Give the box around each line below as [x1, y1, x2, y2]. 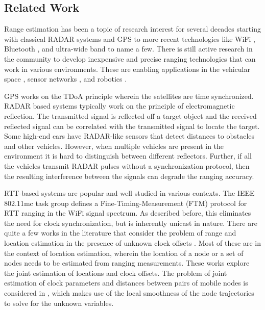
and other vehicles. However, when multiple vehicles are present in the [4, 140, 224, 151]
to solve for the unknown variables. [4, 297, 114, 308]
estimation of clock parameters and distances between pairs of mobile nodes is [4, 277, 248, 288]
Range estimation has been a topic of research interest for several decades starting [4, 23, 261, 34]
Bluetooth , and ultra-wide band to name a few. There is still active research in [4, 43, 253, 54]
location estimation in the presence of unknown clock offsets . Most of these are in [4, 238, 261, 248]
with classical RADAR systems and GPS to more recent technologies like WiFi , [4, 33, 255, 44]
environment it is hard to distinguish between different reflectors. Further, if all [4, 150, 252, 161]
